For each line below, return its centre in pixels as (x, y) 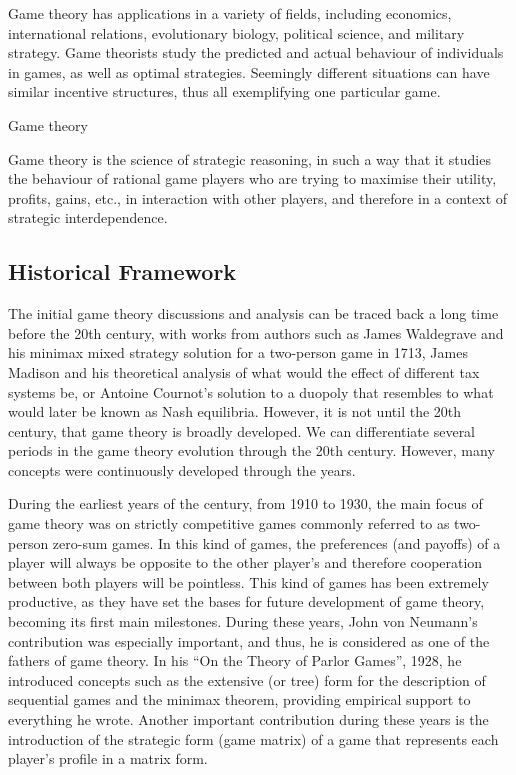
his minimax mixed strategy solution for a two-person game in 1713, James (238, 352)
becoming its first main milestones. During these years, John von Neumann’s (243, 621)
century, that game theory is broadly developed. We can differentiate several (242, 430)
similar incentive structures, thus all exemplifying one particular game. (224, 91)
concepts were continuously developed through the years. (182, 469)
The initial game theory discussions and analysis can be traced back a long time (253, 313)
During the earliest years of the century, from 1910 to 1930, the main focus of (245, 503)
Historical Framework (122, 271)
